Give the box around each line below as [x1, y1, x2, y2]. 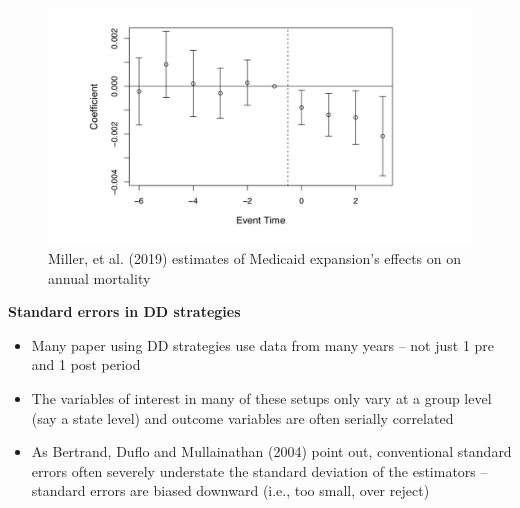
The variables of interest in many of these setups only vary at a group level [31, 387, 492, 408]
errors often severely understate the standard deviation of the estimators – [31, 460, 488, 481]
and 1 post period [31, 354, 141, 375]
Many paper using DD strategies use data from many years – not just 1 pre [31, 334, 495, 355]
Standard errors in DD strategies [8, 301, 241, 322]
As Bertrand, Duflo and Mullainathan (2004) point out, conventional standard [31, 441, 512, 462]
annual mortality [48, 267, 151, 288]
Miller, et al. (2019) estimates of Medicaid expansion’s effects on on [48, 248, 461, 269]
